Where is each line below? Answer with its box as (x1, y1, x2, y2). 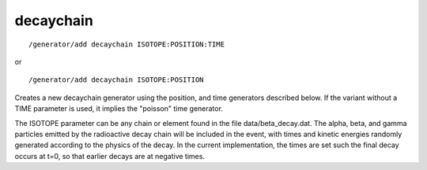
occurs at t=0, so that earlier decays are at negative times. (14, 151, 206, 161)
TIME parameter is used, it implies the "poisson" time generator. (14, 104, 223, 113)
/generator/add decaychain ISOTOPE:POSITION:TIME (28, 39, 225, 49)
